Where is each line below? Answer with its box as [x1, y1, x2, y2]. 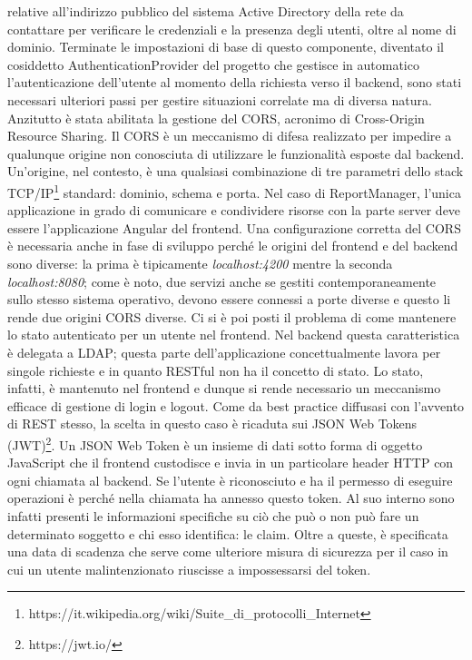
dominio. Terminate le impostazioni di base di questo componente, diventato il [7, 37, 444, 56]
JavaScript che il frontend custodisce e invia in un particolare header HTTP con [7, 453, 454, 472]
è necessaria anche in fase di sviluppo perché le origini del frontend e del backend [7, 236, 458, 255]
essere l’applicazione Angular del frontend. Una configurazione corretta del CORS [7, 218, 461, 237]
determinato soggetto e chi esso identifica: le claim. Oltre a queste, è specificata [7, 524, 448, 543]
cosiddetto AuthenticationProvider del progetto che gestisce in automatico [7, 54, 419, 74]
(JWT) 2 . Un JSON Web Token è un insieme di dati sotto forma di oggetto [7, 432, 423, 454]
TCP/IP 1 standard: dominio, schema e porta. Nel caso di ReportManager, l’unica [7, 180, 461, 202]
